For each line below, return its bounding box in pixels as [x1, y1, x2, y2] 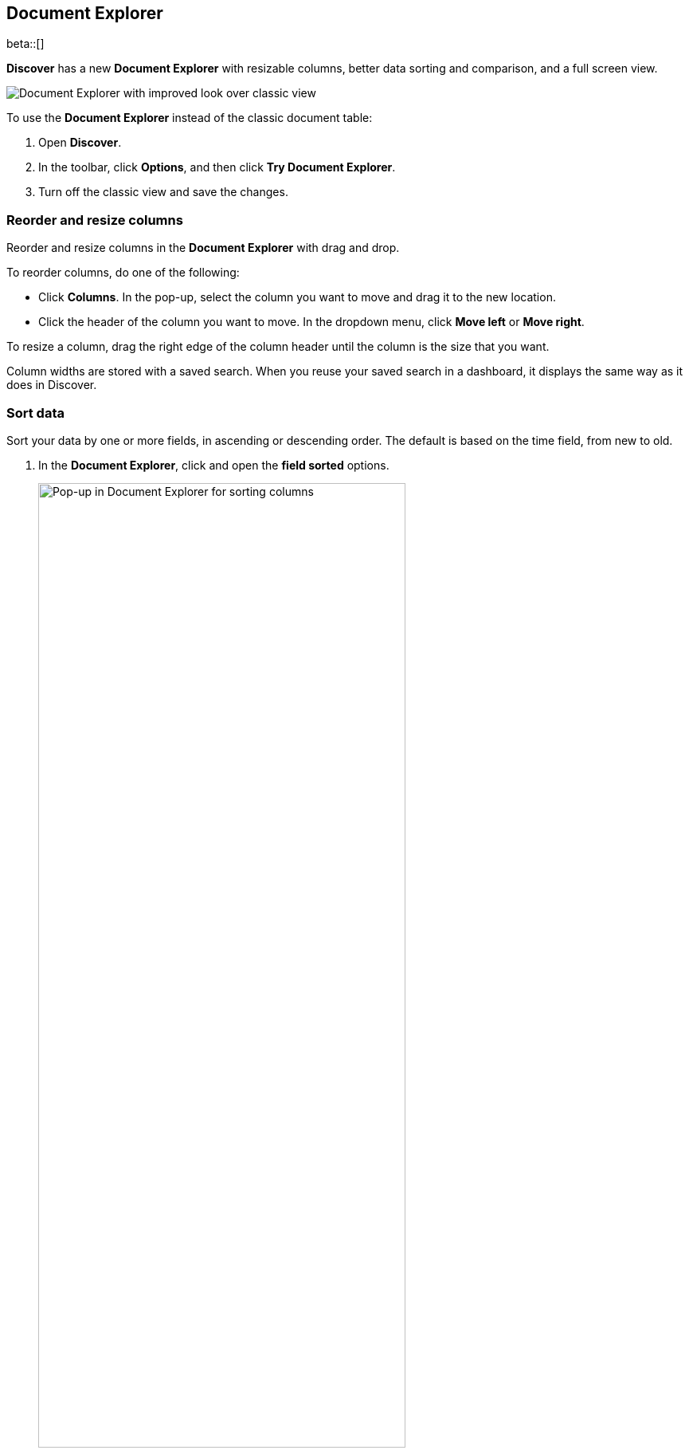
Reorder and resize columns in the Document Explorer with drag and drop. [6, 241, 400, 255]
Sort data [6, 404, 65, 421]
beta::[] [6, 37, 45, 51]
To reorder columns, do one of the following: [6, 265, 240, 280]
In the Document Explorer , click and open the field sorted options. [38, 458, 390, 472]
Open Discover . [38, 136, 122, 150]
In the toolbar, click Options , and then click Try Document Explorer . [38, 160, 396, 175]
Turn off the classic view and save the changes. [38, 185, 288, 199]
